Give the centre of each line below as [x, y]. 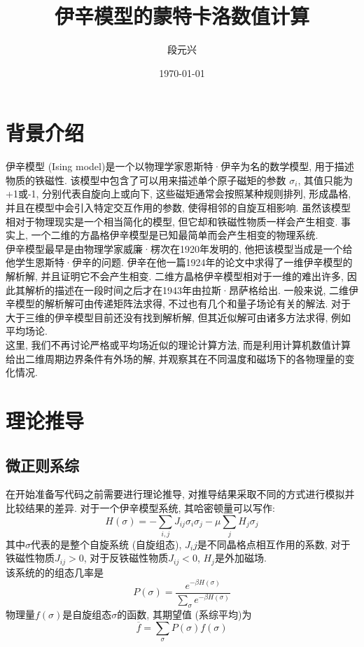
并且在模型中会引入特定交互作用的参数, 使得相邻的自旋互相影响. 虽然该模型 [178, 208]
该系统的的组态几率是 [55, 572]
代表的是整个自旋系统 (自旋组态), [106, 544]
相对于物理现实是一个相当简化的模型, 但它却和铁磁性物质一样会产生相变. [172, 221]
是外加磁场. [240, 558]
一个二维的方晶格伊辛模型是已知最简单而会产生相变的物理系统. [175, 235]
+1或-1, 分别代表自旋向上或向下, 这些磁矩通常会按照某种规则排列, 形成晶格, [178, 194]
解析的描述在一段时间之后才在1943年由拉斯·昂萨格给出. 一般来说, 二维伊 [191, 290]
